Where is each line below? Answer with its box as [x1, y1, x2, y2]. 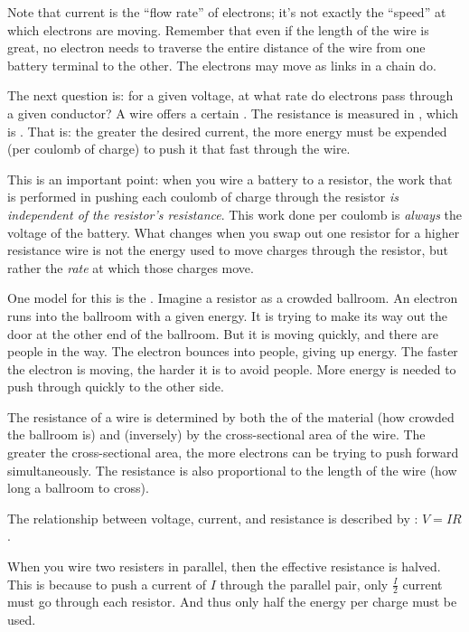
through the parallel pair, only [220, 574, 389, 593]
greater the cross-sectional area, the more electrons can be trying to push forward [7, 443, 459, 462]
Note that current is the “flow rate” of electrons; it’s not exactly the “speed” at [7, 3, 446, 21]
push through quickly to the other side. [7, 377, 224, 396]
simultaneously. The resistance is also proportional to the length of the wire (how [7, 460, 457, 479]
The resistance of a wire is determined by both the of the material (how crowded [7, 407, 455, 426]
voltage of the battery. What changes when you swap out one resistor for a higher [7, 222, 460, 241]
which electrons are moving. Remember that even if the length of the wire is [7, 20, 429, 39]
